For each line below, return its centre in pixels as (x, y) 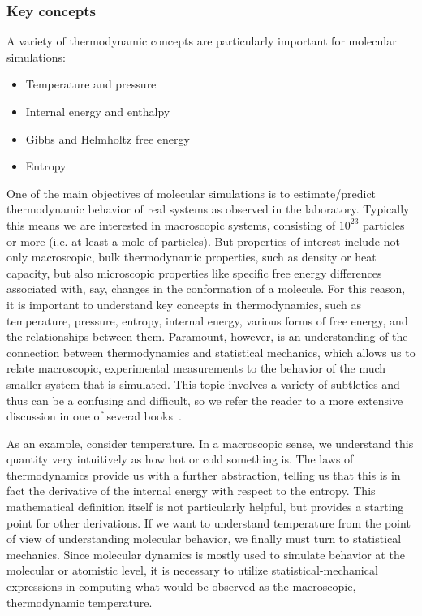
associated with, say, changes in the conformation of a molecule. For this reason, (206, 289)
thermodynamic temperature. (80, 602)
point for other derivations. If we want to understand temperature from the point (209, 522)
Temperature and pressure (91, 84)
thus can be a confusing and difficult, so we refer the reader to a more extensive (205, 400)
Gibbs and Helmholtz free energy (108, 138)
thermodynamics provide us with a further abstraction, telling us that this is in (204, 474)
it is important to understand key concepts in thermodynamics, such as (184, 304)
